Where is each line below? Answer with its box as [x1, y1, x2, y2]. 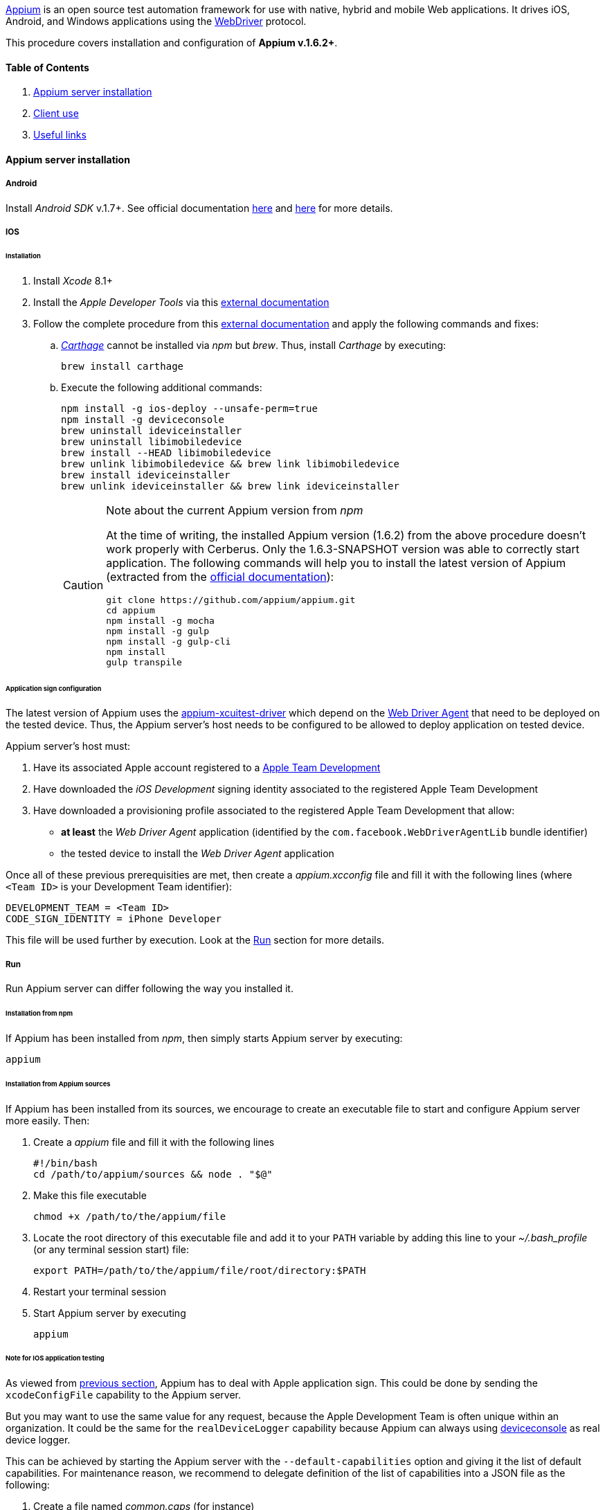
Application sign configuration [6, 684, 102, 692]
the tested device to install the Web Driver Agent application [61, 847, 334, 860]
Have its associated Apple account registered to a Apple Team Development [33, 762, 381, 774]
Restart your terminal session [33, 1285, 166, 1297]
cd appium [106, 604, 155, 615]
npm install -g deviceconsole [61, 413, 225, 425]
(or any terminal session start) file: [33, 1243, 189, 1255]
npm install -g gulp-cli [106, 636, 231, 647]
